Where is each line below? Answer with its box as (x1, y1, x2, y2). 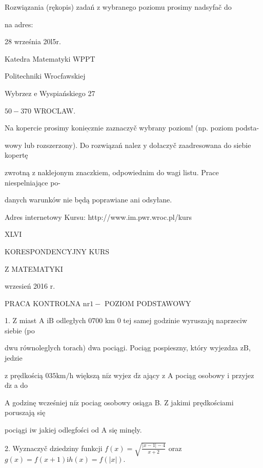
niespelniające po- (5, 177, 60, 188)
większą (75, 369, 100, 380)
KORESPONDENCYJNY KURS (5, 246, 110, 256)
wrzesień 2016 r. (5, 280, 55, 291)
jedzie (5, 352, 23, 363)
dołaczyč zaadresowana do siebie (149, 139, 251, 150)
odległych (56, 315, 86, 326)
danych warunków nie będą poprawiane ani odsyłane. (5, 194, 172, 205)
